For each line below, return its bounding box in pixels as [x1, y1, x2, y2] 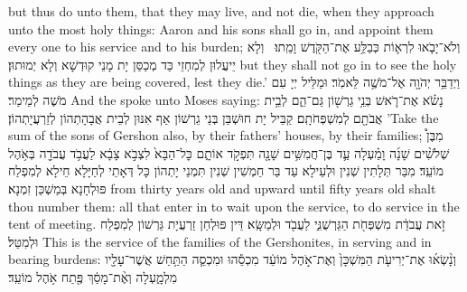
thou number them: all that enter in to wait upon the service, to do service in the [8, 196, 460, 215]
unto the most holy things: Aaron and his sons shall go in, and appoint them [8, 19, 434, 38]
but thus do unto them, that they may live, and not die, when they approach [8, 2, 434, 20]
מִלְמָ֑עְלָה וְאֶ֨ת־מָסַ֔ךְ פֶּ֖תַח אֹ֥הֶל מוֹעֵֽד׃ [8, 267, 178, 286]
